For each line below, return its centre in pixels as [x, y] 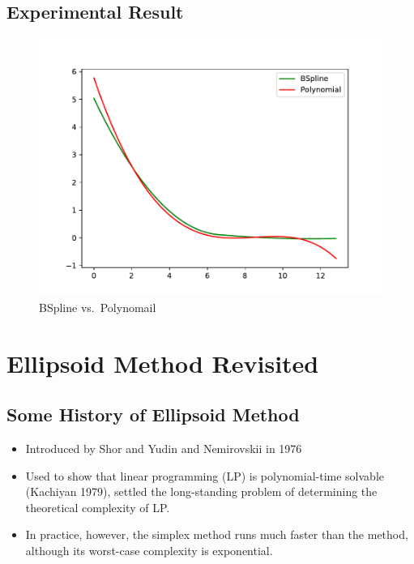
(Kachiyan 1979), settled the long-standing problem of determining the [201, 491]
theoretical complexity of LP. [98, 507]
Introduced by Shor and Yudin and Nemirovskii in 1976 [164, 448]
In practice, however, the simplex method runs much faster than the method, [217, 534]
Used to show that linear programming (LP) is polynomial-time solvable [205, 475]
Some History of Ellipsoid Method [153, 414]
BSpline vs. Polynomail [98, 307]
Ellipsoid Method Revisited [163, 363]
